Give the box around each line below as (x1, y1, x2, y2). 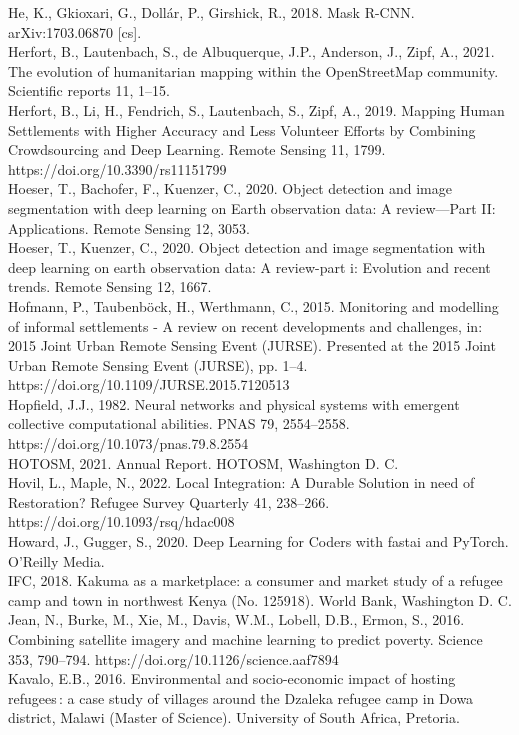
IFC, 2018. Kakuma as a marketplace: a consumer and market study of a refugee (8, 570, 503, 591)
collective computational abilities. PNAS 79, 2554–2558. (8, 413, 350, 434)
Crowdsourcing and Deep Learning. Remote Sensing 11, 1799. (8, 139, 386, 160)
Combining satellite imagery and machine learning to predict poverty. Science (8, 629, 483, 649)
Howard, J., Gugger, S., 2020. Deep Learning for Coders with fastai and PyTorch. (8, 531, 509, 552)
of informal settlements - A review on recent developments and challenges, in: (8, 315, 483, 336)
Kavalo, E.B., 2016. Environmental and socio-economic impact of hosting (8, 668, 456, 689)
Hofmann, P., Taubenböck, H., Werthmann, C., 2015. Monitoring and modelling (8, 295, 499, 316)
